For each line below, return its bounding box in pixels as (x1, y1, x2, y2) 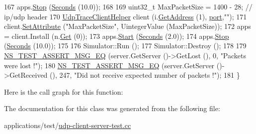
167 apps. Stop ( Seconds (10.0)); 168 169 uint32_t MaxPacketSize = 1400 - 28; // (4, 1, 253, 11)
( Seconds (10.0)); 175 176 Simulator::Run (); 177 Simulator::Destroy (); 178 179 (4, 40, 247, 51)
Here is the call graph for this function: (4, 86, 123, 97)
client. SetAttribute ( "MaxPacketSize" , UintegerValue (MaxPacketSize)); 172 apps (4, 21, 251, 31)
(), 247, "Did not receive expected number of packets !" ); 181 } (50, 70, 240, 80)
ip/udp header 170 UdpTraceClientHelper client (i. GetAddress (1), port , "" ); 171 (4, 11, 247, 21)
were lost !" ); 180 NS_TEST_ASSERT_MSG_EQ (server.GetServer (4, 60, 215, 70)
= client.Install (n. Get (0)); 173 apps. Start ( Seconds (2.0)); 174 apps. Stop (4, 30, 229, 41)
